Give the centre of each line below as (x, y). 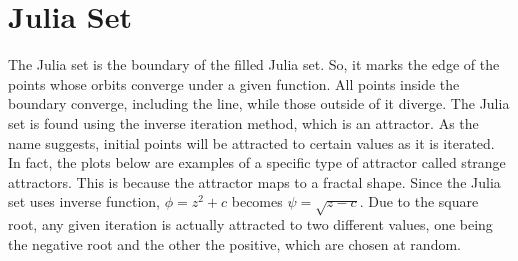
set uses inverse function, (84, 201)
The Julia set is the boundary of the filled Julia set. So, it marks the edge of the (254, 64)
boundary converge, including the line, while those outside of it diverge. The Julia (259, 103)
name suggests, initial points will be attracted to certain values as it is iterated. (251, 142)
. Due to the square (419, 201)
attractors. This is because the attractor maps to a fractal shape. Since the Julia (254, 181)
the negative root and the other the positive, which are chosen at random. (234, 243)
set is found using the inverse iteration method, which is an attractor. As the (243, 122)
